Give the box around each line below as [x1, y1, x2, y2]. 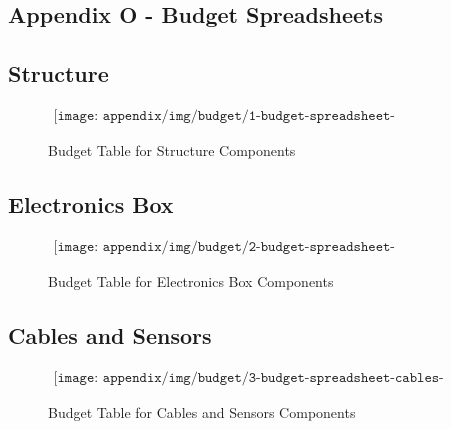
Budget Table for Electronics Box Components [48, 270, 334, 291]
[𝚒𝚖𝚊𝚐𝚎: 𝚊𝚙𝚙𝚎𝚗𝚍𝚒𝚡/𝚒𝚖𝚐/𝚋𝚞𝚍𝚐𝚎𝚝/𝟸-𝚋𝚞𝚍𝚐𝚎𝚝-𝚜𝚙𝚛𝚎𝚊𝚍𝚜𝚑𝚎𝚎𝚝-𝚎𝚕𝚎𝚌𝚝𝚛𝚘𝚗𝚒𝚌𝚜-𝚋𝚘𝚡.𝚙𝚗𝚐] [53, 239, 396, 254]
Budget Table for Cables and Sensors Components [48, 401, 356, 422]
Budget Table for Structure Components [48, 140, 296, 161]
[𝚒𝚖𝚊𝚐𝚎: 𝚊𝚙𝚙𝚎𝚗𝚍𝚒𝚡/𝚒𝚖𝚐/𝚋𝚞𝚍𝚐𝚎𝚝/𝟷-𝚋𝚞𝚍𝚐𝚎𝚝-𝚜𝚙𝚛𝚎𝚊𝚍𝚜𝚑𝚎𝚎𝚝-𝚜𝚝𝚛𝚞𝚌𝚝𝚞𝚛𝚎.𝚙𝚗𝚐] [53, 109, 396, 123]
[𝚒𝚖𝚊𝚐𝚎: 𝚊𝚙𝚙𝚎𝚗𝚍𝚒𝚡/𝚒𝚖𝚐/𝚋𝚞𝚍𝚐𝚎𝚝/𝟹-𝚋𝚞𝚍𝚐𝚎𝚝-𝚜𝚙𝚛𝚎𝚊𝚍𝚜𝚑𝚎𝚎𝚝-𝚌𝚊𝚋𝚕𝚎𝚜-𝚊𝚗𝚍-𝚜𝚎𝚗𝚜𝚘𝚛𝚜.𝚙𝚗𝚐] [53, 370, 444, 385]
